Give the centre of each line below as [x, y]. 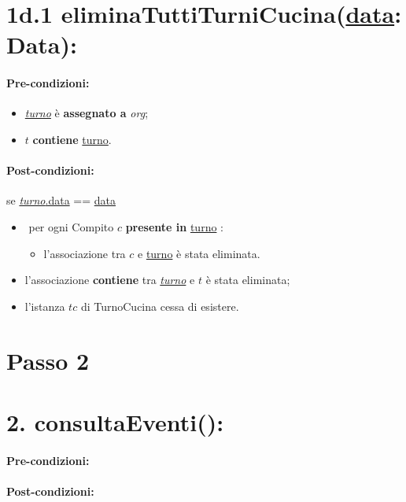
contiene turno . [72, 139]
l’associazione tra [85, 253]
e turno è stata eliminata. [199, 253]
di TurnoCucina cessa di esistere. [160, 306]
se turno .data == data [61, 200]
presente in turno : [174, 226]
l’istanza [45, 306]
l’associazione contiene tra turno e [110, 280]
